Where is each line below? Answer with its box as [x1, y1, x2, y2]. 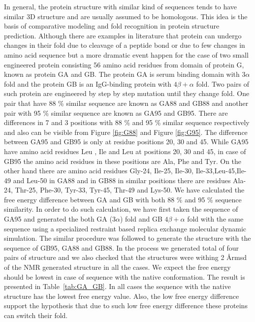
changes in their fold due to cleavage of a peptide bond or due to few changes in [4, 40, 245, 50]
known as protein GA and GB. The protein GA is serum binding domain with [4, 69, 240, 79]
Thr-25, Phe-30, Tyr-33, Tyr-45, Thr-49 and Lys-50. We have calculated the [15, 185, 245, 195]
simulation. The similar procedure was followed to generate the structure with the [4, 233, 251, 243]
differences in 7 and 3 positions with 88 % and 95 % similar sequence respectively [4, 117, 250, 128]
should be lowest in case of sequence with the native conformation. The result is [4, 271, 245, 282]
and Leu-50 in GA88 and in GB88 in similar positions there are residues [13, 175, 231, 185]
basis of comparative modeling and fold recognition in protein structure [4, 21, 220, 31]
